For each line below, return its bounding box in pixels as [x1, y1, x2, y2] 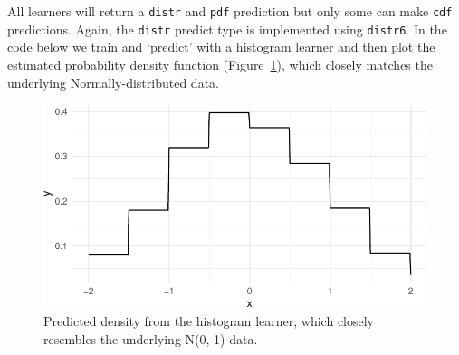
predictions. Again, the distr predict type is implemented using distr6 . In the [7, 19, 447, 38]
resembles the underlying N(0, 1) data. [43, 329, 258, 348]
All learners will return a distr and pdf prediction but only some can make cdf [7, 2, 453, 20]
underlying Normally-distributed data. [7, 72, 219, 91]
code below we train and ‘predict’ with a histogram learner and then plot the [7, 37, 435, 56]
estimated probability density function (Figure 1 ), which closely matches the [7, 54, 433, 73]
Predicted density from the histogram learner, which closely [43, 311, 375, 330]
